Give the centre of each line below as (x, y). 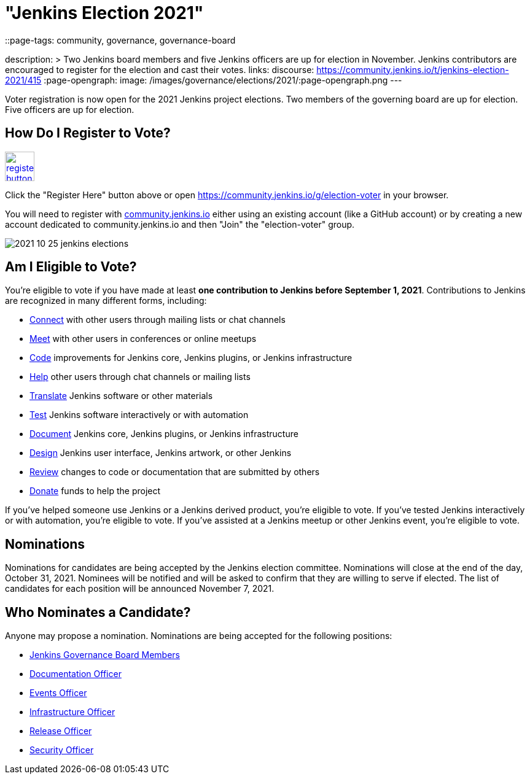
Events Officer (58, 693)
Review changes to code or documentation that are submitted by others (175, 472)
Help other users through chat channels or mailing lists (140, 377)
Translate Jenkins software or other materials (121, 396)
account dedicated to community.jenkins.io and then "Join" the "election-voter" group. (180, 224)
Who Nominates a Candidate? (98, 612)
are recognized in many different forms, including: (106, 301)
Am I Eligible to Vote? (71, 267)
